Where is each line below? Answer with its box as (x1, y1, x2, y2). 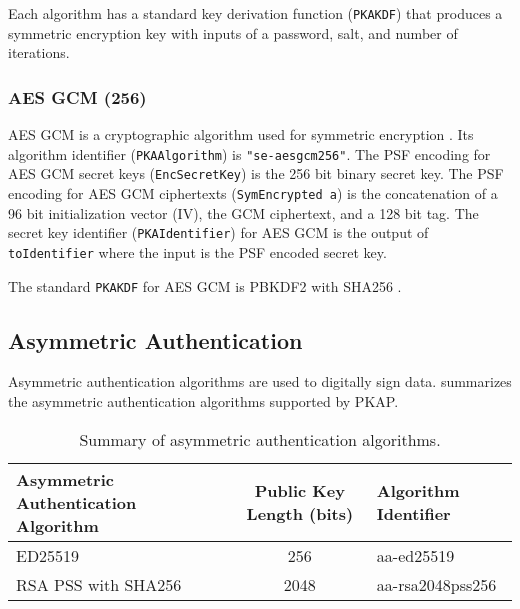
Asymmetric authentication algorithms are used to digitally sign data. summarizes (8, 371, 512, 392)
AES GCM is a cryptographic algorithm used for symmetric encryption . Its (8, 124, 474, 145)
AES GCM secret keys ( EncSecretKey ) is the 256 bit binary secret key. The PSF (8, 163, 504, 184)
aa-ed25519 (376, 543, 455, 567)
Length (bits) (246, 502, 354, 526)
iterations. (8, 42, 70, 63)
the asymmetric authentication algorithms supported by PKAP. (8, 390, 399, 411)
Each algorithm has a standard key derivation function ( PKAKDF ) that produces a (8, 3, 503, 23)
